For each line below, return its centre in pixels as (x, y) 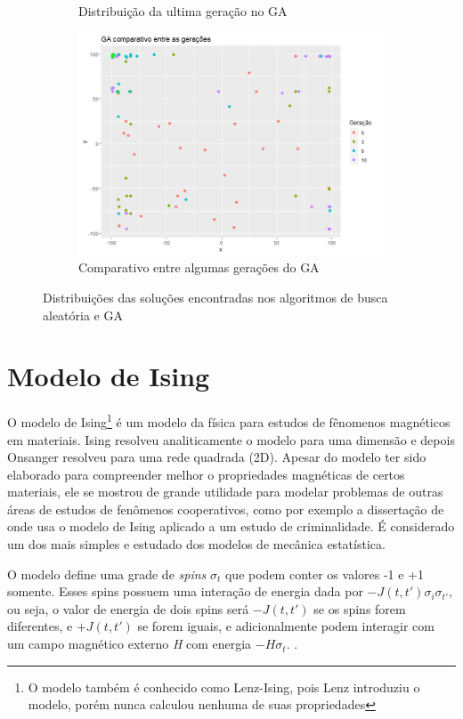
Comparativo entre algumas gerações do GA (199, 267)
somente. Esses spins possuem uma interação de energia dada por (185, 591)
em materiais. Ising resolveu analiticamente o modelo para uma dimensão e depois (231, 439)
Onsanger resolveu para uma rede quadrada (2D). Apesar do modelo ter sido (217, 457)
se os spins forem (360, 608)
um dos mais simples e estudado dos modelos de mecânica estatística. (196, 544)
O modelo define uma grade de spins (107, 574)
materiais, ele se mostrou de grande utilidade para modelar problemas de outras (225, 492)
